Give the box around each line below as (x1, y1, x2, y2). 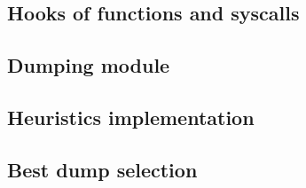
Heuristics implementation (7, 103, 255, 130)
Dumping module (7, 51, 170, 79)
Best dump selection (7, 155, 198, 183)
